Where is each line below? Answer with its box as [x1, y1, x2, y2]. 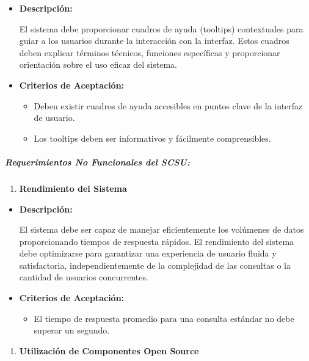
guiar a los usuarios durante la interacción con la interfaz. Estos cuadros [19, 34, 289, 47]
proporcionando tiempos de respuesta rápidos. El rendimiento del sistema [19, 235, 294, 247]
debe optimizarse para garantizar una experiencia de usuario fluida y [19, 247, 277, 260]
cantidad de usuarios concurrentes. [19, 271, 148, 283]
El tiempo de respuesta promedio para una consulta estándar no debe [34, 312, 294, 324]
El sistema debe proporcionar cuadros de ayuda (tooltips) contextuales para [19, 22, 304, 35]
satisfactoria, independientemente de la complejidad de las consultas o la [19, 258, 291, 271]
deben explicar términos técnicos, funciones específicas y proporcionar [19, 46, 280, 59]
